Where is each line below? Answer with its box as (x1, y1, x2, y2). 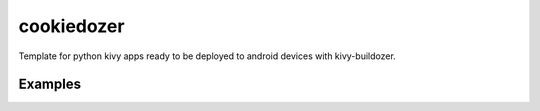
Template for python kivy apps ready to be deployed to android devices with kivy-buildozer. (18, 50, 397, 62)
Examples (18, 76, 82, 93)
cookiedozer (18, 15, 125, 37)
